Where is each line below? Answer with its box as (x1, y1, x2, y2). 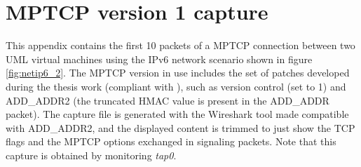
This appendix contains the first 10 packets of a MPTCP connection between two (6, 38, 355, 53)
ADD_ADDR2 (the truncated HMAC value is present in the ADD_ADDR (6, 93, 329, 107)
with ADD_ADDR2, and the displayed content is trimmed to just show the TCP (6, 120, 355, 135)
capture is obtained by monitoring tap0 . (6, 147, 177, 162)
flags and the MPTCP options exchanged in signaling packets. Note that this (6, 134, 336, 149)
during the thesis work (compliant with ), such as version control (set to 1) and (6, 79, 346, 93)
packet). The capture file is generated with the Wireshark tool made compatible (6, 107, 349, 121)
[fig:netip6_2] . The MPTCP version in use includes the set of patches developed (6, 65, 350, 80)
